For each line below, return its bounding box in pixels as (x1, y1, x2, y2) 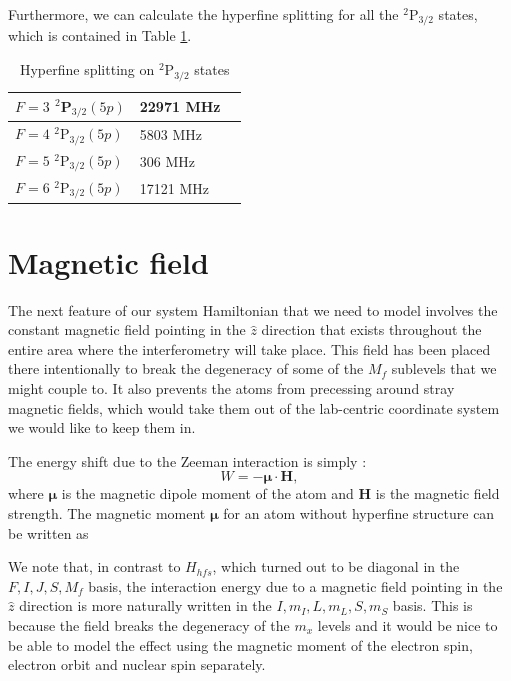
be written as (8, 522, 89, 543)
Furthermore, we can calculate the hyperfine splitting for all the (8, 4, 399, 24)
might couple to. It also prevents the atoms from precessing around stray (8, 378, 455, 399)
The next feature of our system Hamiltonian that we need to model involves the (8, 299, 498, 320)
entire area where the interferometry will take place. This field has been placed (8, 338, 491, 359)
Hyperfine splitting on (19, 59, 155, 80)
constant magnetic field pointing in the (8, 319, 246, 340)
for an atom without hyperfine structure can (223, 503, 495, 524)
